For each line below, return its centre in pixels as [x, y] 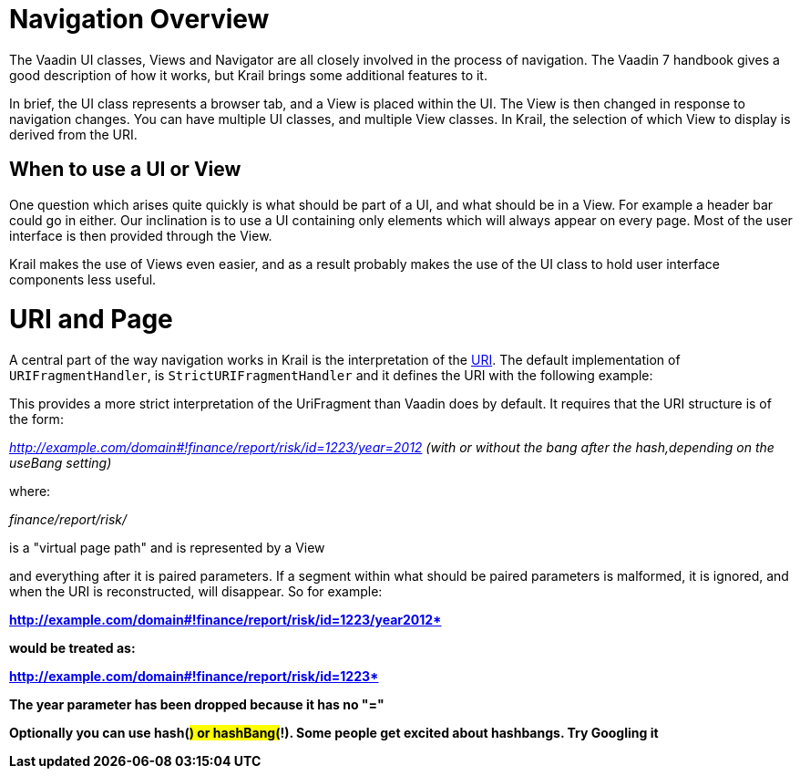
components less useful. [83, 279]
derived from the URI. [73, 134]
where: [30, 491]
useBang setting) [61, 463]
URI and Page [91, 320]
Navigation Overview [139, 19]
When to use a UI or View [125, 170]
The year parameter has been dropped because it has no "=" [197, 705]
